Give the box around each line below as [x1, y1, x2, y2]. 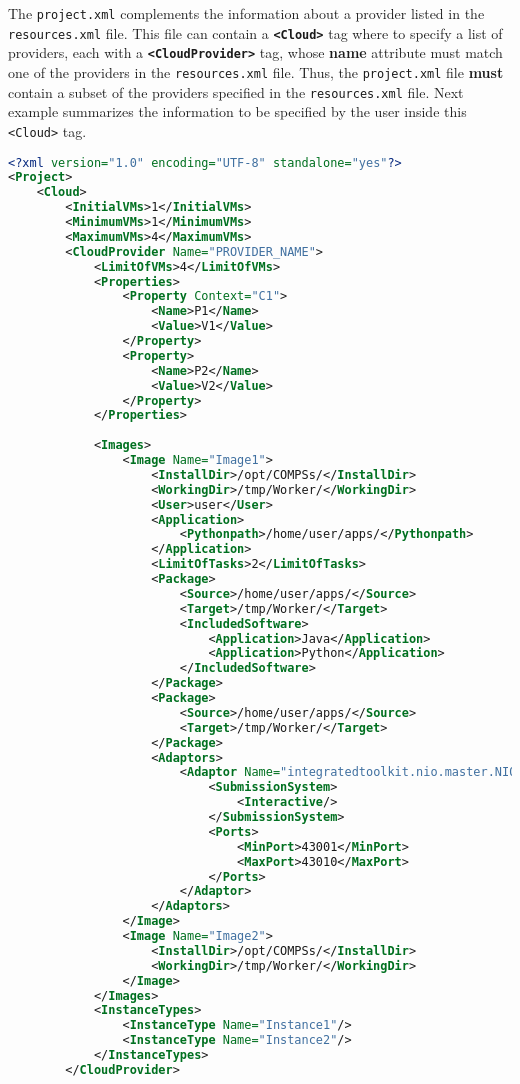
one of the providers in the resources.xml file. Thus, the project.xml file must [8, 61, 504, 82]
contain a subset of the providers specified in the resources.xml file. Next [8, 81, 464, 102]
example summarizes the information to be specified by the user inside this [8, 101, 467, 122]
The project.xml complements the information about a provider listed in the [8, 3, 485, 23]
